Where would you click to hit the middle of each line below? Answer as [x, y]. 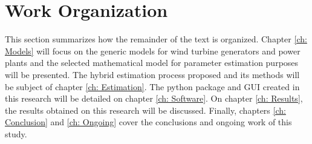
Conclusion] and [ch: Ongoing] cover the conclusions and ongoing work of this [148, 122]
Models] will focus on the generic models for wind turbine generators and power [153, 51]
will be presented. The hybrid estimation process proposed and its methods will [152, 74]
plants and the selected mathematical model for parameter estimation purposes [152, 63]
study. [16, 133]
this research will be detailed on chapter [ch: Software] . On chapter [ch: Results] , [154, 98]
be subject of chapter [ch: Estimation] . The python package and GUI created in [152, 86]
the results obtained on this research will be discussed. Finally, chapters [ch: [145, 110]
